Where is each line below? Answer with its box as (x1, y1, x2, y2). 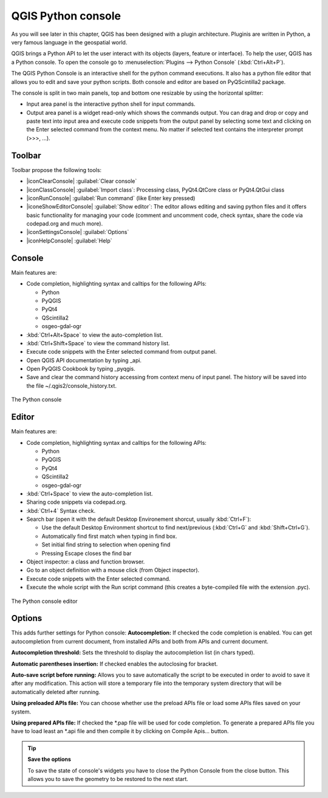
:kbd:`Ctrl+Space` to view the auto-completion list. (26, 490, 153, 497)
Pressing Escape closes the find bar (41, 549, 132, 557)
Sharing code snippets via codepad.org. (26, 498, 127, 506)
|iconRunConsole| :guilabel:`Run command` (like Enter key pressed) (26, 194, 196, 202)
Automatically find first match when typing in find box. (41, 532, 177, 540)
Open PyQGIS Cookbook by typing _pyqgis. (26, 365, 136, 373)
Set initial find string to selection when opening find (41, 541, 171, 548)
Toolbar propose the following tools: (11, 166, 102, 173)
